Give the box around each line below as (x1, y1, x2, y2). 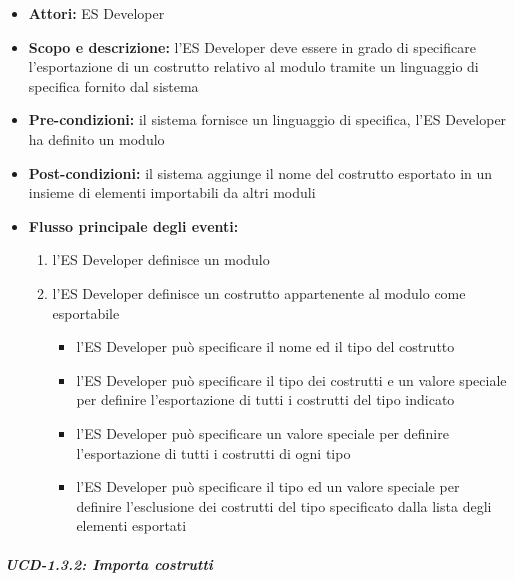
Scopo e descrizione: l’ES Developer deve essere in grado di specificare (28, 36, 476, 57)
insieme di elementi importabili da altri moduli (28, 182, 316, 203)
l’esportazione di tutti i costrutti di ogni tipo (76, 442, 351, 463)
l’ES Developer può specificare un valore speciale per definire (76, 422, 449, 443)
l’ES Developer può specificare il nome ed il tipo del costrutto (76, 336, 455, 357)
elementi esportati (76, 515, 187, 536)
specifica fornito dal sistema (28, 75, 199, 96)
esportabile (52, 302, 120, 323)
